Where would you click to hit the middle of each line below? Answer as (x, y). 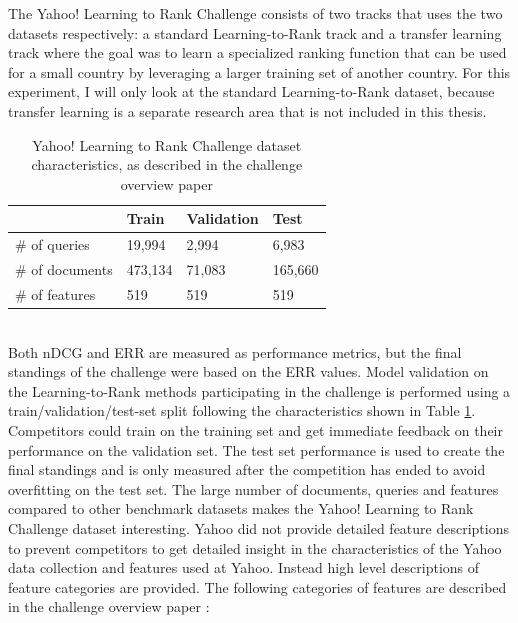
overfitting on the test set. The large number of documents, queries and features (253, 488)
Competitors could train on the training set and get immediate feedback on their (255, 429)
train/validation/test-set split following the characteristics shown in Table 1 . (242, 410)
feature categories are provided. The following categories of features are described (257, 586)
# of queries (52, 244)
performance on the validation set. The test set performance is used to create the (256, 449)
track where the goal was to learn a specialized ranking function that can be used (257, 52)
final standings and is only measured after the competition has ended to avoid (247, 469)
